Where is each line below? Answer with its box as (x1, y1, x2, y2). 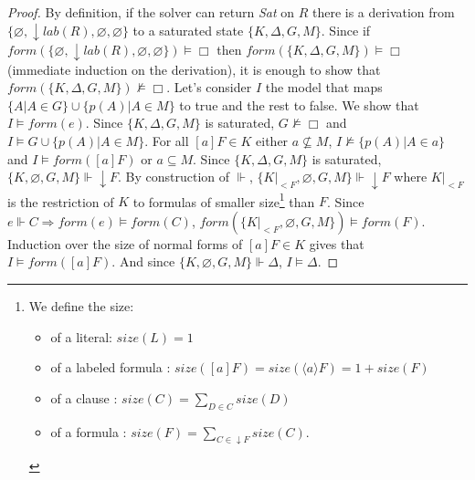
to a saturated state (132, 20, 244, 39)
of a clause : (50, 388, 118, 407)
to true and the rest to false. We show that (179, 95, 419, 114)
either (256, 130, 289, 150)
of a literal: (50, 327, 112, 346)
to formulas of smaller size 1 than (132, 189, 315, 211)
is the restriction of (7, 192, 114, 211)
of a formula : (50, 422, 127, 441)
